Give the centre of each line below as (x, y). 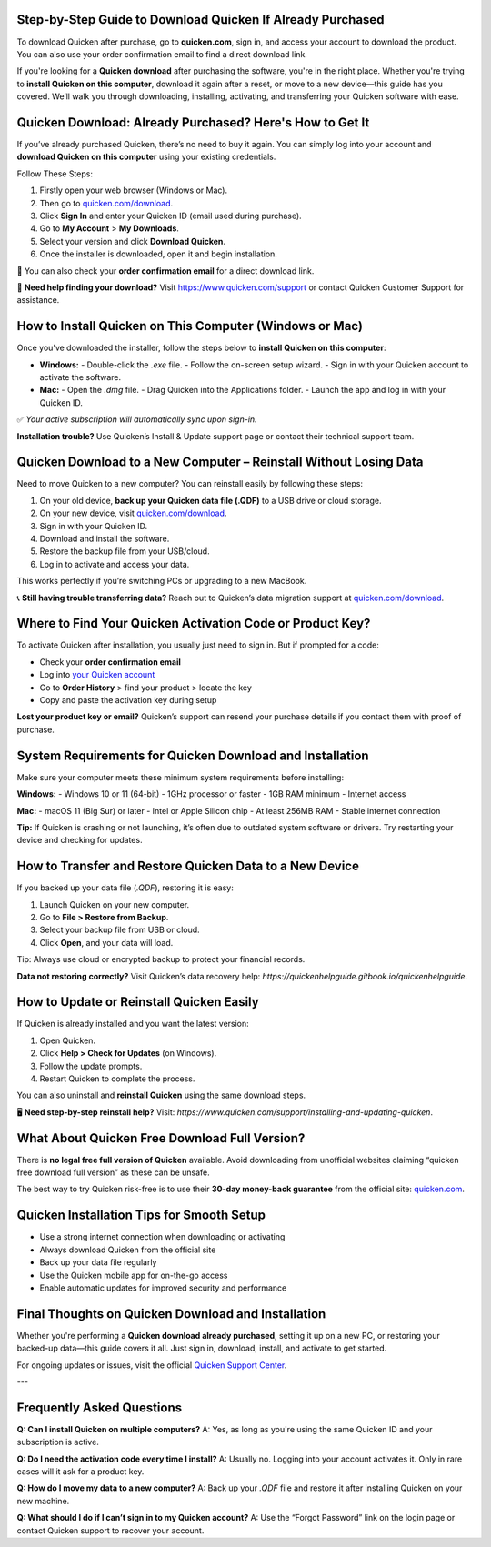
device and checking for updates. (80, 840)
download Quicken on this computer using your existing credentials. (146, 157)
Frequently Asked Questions (100, 1407)
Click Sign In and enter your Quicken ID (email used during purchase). (170, 216)
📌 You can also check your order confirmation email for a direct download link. (165, 271)
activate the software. (80, 377)
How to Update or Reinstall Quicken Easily (138, 1002)
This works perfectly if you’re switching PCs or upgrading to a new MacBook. (162, 581)
